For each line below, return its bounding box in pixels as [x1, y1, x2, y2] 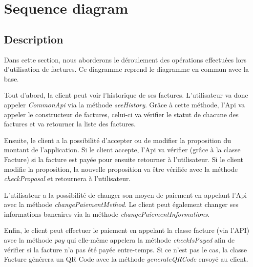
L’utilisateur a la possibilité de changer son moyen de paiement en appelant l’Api [4, 189, 247, 200]
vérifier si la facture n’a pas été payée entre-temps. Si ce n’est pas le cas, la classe [4, 244, 247, 254]
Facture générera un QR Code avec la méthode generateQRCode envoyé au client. [4, 254, 248, 264]
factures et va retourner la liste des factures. [4, 119, 136, 129]
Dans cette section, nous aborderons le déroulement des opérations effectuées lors [4, 54, 247, 64]
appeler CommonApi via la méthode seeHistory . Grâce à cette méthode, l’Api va [4, 99, 245, 109]
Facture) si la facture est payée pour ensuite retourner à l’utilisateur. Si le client [4, 154, 243, 164]
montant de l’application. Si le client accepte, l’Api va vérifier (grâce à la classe [4, 144, 241, 155]
